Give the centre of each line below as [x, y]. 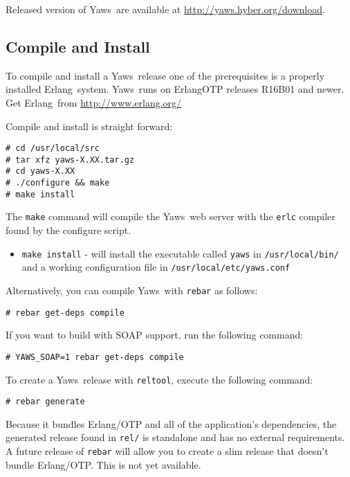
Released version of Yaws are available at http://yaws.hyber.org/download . [165, 9]
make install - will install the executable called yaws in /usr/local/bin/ [180, 253]
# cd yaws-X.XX [40, 171]
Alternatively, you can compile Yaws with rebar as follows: [132, 290]
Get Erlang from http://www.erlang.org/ [94, 102]
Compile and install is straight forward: [89, 126]
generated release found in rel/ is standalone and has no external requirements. [175, 437]
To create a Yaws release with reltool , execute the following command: [159, 379]
